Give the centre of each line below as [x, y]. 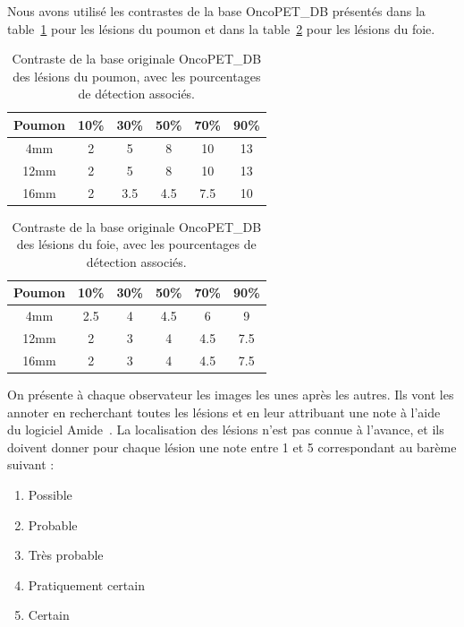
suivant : [31, 464]
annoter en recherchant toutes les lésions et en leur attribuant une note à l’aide [224, 412]
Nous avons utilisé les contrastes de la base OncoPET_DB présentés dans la [216, 11]
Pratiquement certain [86, 584]
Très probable [66, 555]
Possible [50, 494]
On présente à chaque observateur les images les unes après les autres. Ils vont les [231, 394]
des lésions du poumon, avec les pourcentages [137, 76]
